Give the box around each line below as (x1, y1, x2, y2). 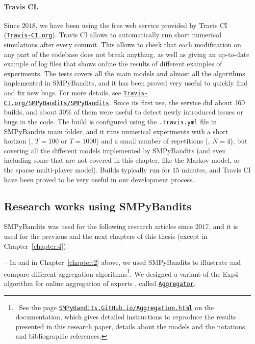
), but (230, 136, 248, 146)
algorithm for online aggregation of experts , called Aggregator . (4, 278, 196, 288)
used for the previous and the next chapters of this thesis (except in (4, 230, 208, 241)
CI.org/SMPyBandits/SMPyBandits (4, 99, 109, 107)
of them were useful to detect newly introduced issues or (74, 107, 243, 117)
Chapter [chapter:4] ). (4, 240, 68, 251)
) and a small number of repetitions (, (96, 136, 210, 146)
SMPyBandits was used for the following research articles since (4, 221, 193, 231)
